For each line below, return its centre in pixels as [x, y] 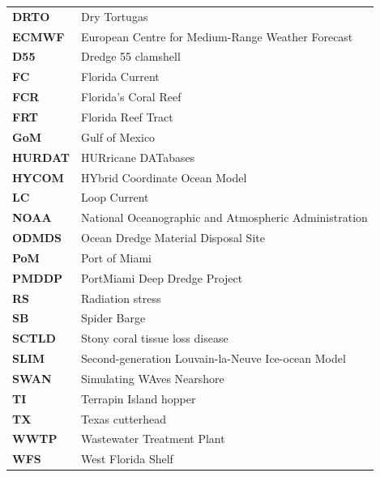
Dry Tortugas [115, 16]
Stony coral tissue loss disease [155, 338]
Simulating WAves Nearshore [153, 378]
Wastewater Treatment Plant [153, 439]
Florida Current [120, 77]
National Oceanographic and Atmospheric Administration [224, 217]
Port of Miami [116, 257]
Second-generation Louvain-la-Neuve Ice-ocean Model [213, 358]
